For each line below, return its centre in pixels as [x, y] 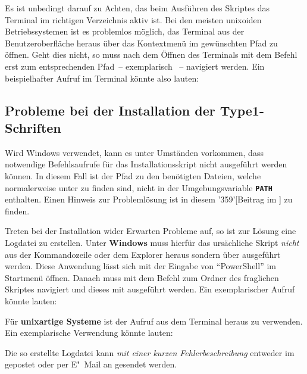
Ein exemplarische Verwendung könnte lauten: [89, 333]
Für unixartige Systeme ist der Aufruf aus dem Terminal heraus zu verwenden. [154, 321]
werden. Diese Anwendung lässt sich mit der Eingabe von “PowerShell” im [140, 266]
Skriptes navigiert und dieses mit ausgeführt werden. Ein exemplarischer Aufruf [150, 289]
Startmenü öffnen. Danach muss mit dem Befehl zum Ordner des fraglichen [142, 277]
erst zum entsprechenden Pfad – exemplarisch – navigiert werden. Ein [135, 66]
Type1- [242, 110]
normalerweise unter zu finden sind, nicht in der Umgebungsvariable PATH [139, 187]
